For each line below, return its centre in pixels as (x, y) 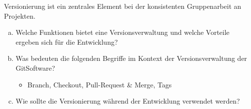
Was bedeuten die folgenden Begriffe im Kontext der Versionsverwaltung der (131, 58)
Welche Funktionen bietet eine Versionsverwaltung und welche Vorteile (123, 32)
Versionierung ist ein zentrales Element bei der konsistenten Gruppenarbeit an (123, 6)
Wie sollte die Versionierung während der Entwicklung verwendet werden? (128, 101)
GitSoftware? (35, 68)
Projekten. (20, 15)
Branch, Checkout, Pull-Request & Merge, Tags (100, 84)
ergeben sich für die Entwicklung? (67, 41)
